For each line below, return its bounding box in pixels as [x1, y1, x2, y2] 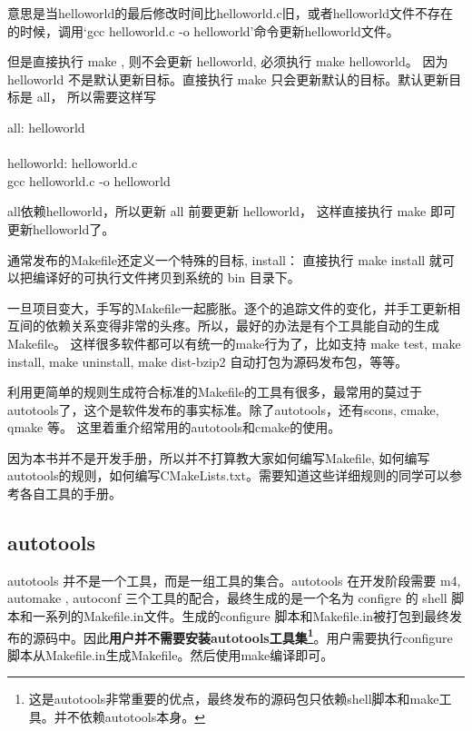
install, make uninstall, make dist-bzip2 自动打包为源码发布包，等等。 [7, 351, 408, 370]
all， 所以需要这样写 [36, 87, 157, 106]
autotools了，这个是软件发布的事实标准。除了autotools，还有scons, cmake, [7, 400, 439, 419]
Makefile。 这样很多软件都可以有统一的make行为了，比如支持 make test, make [7, 333, 461, 352]
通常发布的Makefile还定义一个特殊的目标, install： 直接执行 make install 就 [7, 250, 442, 269]
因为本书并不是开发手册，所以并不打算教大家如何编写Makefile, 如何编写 [7, 448, 430, 467]
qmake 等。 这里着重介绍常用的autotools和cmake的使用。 [7, 418, 341, 437]
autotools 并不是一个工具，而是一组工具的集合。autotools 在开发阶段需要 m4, [7, 570, 461, 589]
